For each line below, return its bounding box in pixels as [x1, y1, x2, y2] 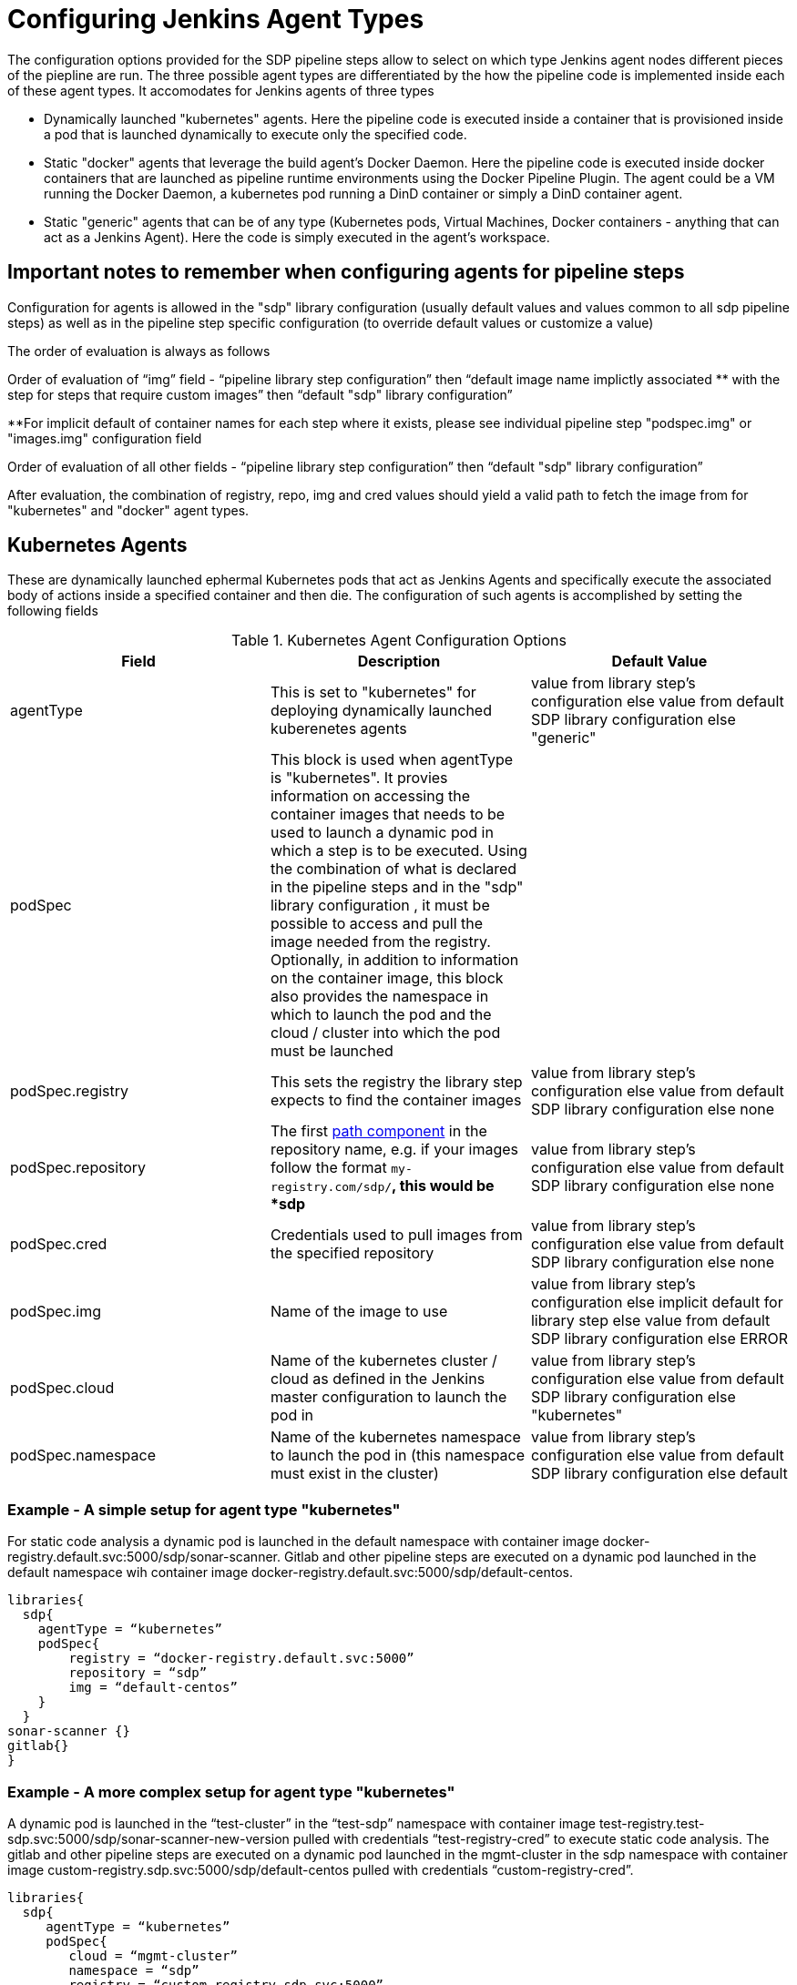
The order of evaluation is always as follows [7, 342, 271, 359]
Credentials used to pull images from [270, 1226, 523, 1245]
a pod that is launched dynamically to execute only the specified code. [44, 126, 467, 142]
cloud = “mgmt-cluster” [68, 1948, 238, 1963]
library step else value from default [530, 1311, 771, 1330]
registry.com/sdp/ [270, 1180, 393, 1195]
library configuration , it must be [270, 896, 490, 915]
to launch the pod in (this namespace [270, 1446, 526, 1465]
